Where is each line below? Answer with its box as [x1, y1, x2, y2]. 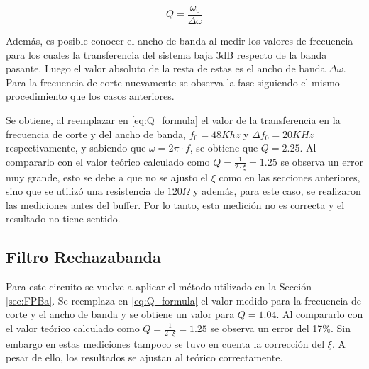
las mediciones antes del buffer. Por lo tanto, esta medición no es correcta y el [6, 197, 345, 212]
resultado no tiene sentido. [6, 211, 121, 226]
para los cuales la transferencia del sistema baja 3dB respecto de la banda [6, 47, 327, 62]
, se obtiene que [189, 140, 258, 155]
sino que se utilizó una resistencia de [6, 183, 165, 198]
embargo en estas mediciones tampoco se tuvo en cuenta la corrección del [6, 336, 325, 351]
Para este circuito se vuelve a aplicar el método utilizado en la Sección [6, 279, 312, 294]
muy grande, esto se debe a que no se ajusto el [6, 169, 208, 184]
